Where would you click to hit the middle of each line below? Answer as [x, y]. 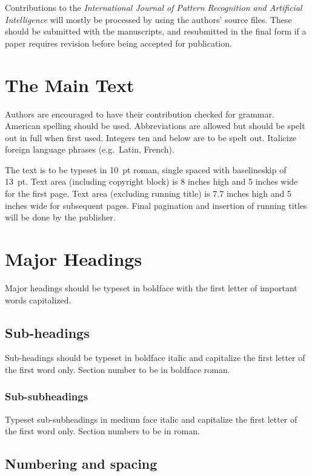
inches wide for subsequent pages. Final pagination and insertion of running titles [156, 205]
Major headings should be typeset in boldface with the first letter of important [151, 287]
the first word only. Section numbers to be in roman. [102, 431]
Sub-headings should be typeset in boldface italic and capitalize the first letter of [155, 358]
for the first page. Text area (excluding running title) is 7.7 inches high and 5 [148, 193]
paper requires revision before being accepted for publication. [118, 43]
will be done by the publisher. [60, 217]
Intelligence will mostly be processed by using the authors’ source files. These [148, 19]
